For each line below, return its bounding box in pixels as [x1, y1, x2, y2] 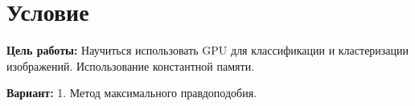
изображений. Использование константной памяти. [6, 57, 255, 74]
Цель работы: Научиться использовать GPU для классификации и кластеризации [6, 42, 409, 59]
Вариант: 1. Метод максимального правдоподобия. [6, 84, 257, 101]
